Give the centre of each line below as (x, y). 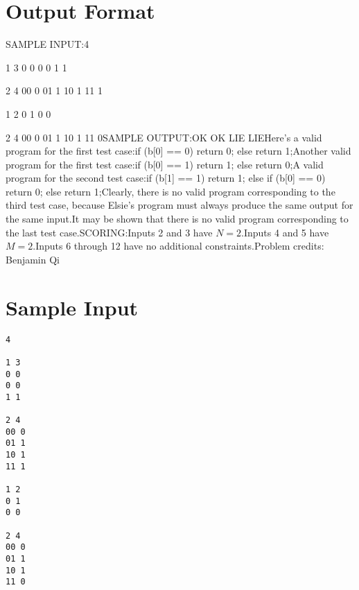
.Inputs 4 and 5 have (285, 232)
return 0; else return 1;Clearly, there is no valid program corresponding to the (170, 191)
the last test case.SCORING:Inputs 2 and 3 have (109, 232)
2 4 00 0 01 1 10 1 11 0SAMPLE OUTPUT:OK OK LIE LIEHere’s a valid (164, 137)
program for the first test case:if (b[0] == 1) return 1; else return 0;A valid (165, 164)
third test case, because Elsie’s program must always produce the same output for (179, 205)
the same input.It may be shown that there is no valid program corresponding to (177, 219)
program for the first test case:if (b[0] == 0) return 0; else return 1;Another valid (178, 151)
